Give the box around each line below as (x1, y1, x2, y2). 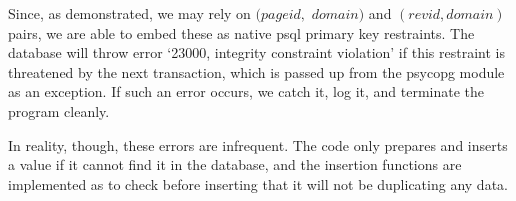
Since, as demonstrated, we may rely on (8, 3, 251, 23)
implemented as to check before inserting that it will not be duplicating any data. (8, 173, 508, 194)
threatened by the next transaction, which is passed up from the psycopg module (8, 61, 505, 82)
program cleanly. (8, 100, 110, 121)
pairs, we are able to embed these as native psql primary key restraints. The (8, 22, 475, 43)
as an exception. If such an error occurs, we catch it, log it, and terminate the (8, 81, 485, 102)
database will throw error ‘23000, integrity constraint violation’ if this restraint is (8, 42, 505, 63)
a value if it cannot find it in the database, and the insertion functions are (8, 154, 462, 175)
